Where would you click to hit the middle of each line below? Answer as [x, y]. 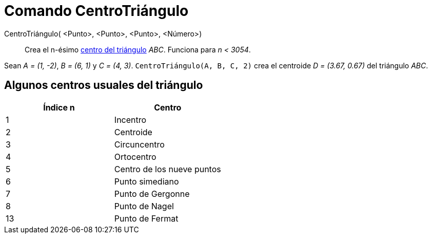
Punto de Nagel [144, 206]
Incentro [130, 120]
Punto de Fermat [146, 218]
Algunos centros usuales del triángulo [104, 85]
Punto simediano [146, 181]
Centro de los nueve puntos [168, 169]
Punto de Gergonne [152, 194]
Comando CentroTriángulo [96, 11]
